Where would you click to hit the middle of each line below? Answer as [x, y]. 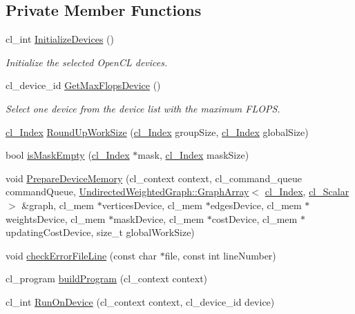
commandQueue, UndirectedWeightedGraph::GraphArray [127, 192]
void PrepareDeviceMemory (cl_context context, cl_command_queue [154, 178]
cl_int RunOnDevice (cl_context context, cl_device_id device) [140, 301]
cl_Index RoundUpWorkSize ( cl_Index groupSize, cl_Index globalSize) [157, 131]
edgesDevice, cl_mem [256, 205]
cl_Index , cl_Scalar [307, 192]
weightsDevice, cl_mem [56, 218]
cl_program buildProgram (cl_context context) [107, 278]
